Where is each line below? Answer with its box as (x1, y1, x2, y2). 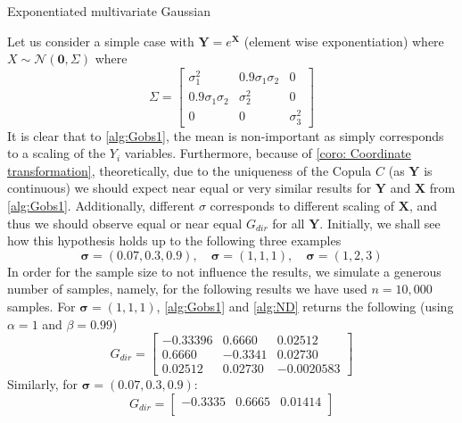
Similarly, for (7, 375, 78, 394)
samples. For (7, 296, 76, 315)
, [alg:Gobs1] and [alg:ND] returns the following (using (156, 296, 454, 315)
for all (272, 213, 305, 232)
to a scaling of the (7, 144, 106, 162)
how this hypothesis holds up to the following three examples (7, 231, 342, 250)
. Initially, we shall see (319, 213, 441, 232)
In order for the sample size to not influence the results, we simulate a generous (7, 261, 441, 280)
